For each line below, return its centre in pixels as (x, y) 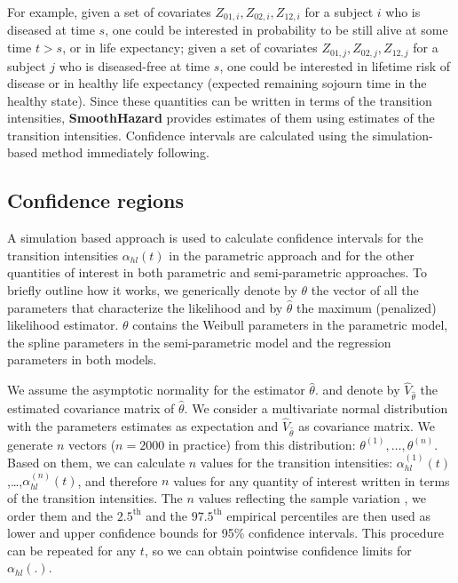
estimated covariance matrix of (91, 407)
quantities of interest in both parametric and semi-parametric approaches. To (217, 272)
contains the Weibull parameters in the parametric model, (290, 325)
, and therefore (118, 480)
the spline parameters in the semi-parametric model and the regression (199, 342)
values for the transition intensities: (296, 462)
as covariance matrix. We (367, 425)
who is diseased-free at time (134, 65)
